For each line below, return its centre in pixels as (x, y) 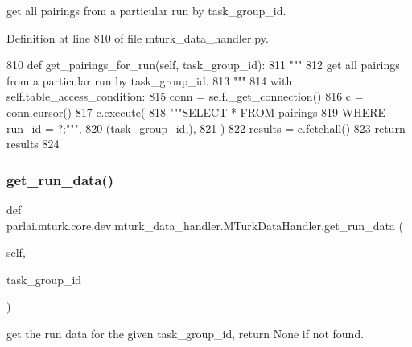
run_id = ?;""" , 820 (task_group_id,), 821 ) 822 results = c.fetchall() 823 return (206, 128)
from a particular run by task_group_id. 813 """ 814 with (150, 80)
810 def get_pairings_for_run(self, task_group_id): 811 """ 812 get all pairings (203, 65)
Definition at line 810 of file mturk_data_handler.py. (138, 37)
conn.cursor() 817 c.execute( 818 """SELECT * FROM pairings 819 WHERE (196, 112)
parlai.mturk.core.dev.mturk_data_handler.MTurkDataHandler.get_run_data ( (205, 225)
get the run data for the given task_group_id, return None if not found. (185, 333)
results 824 (33, 144)
